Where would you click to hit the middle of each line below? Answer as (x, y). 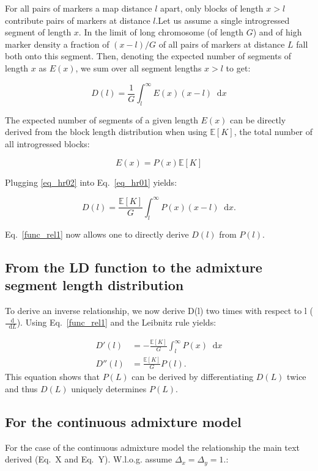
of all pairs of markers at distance (222, 44)
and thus (21, 389)
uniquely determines (109, 389)
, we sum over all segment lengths (139, 68)
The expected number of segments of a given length (102, 119)
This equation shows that (53, 377)
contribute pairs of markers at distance (78, 20)
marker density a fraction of (57, 44)
